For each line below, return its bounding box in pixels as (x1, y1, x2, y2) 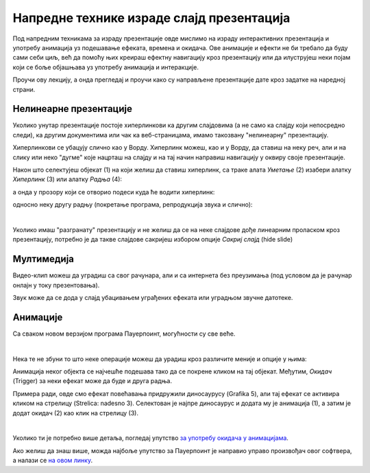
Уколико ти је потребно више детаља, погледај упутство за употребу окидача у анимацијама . (12, 434, 289, 442)
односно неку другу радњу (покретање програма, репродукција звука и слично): (12, 200, 253, 209)
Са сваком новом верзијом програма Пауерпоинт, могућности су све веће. (12, 330, 236, 338)
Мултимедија (12, 253, 75, 265)
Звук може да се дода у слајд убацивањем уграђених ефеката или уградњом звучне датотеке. (12, 294, 293, 301)
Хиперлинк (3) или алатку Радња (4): (12, 175, 123, 183)
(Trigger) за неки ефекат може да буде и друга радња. (12, 377, 173, 385)
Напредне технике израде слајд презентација (12, 10, 291, 25)
